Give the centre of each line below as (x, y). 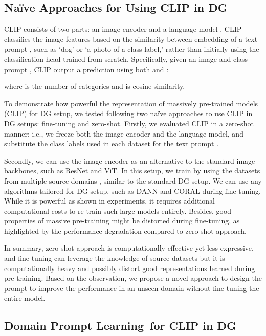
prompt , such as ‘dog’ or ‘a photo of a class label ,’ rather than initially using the (132, 49)
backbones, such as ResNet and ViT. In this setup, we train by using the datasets (132, 171)
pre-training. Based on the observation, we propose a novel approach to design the (133, 278)
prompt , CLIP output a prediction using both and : (86, 69)
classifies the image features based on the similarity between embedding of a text (131, 39)
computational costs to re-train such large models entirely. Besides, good (118, 210)
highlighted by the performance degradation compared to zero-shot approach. (126, 230)
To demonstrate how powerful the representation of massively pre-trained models (131, 103)
